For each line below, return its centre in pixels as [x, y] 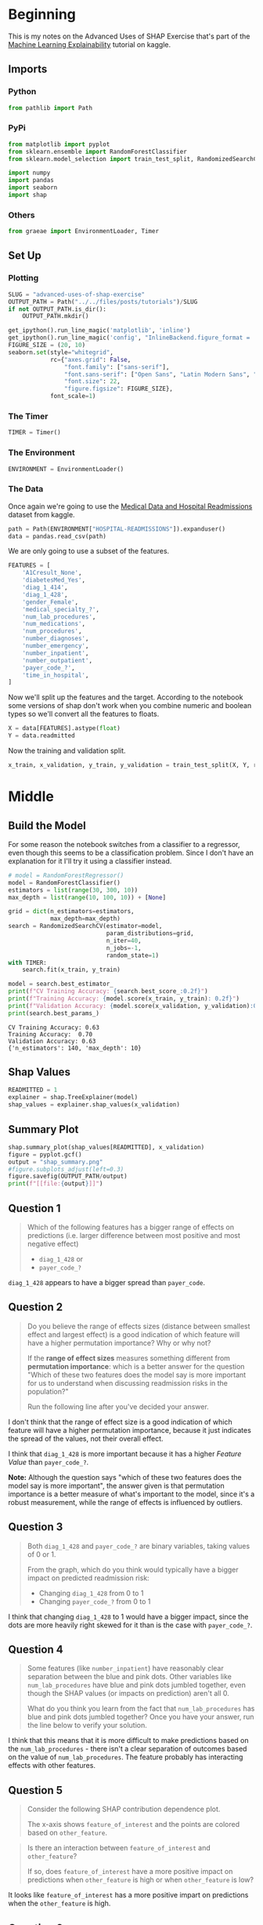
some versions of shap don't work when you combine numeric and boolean [130, 706]
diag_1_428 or [61, 1258]
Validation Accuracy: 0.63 [52, 1041]
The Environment [42, 453]
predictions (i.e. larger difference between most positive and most [134, 1235]
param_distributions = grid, [150, 933]
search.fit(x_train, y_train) [72, 970]
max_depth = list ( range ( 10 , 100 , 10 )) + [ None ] [87, 897]
